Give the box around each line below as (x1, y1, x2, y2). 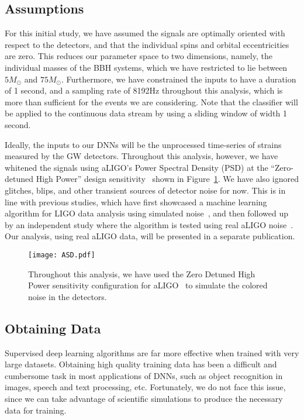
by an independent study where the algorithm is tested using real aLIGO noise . (5, 218, 293, 230)
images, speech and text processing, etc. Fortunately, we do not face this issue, (5, 381, 286, 393)
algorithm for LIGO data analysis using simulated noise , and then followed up (5, 207, 288, 219)
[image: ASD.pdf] (28, 250, 95, 259)
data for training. (5, 404, 67, 416)
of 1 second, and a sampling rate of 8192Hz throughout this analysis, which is (5, 84, 283, 97)
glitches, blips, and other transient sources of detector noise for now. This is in (5, 184, 286, 196)
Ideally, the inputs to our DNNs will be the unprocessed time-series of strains (5, 138, 282, 150)
